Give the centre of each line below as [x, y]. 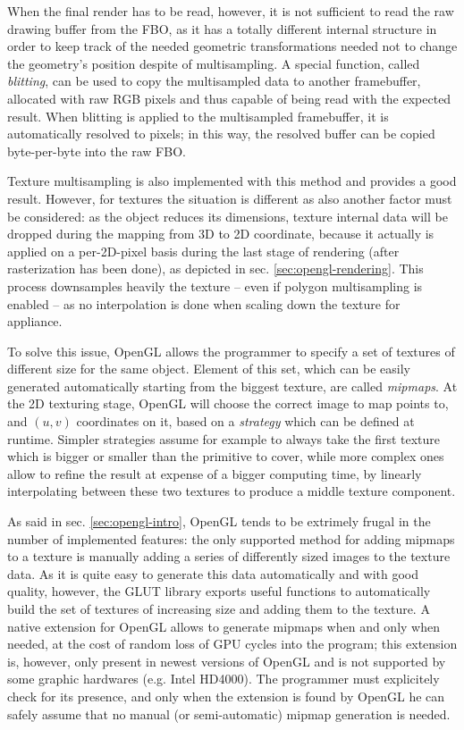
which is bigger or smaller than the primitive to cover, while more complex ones [226, 456]
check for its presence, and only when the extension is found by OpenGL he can [226, 696]
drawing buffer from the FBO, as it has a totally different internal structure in [222, 28]
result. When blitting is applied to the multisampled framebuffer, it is [198, 116]
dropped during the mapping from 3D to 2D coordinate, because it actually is [221, 234]
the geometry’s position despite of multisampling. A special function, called [214, 63]
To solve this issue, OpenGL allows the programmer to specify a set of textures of [231, 351]
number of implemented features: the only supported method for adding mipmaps [231, 538]
